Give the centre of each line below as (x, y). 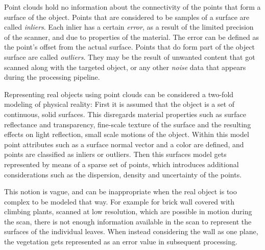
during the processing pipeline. (52, 77)
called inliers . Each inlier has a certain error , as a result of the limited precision (129, 27)
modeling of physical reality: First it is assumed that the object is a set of (119, 104)
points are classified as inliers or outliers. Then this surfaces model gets (115, 154)
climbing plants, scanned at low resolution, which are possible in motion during (128, 211)
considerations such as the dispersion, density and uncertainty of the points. (123, 174)
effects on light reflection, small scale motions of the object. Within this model (127, 134)
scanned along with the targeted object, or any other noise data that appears (125, 67)
